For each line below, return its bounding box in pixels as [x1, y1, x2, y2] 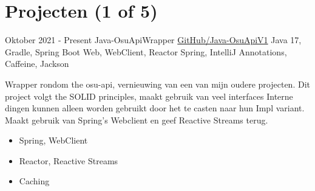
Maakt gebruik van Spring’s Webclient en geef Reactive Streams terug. [5, 113, 268, 126]
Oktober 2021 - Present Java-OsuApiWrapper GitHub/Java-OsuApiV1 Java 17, [5, 33, 302, 46]
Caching [19, 175, 50, 187]
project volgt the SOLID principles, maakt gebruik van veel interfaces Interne [5, 89, 293, 102]
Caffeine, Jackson [5, 57, 69, 70]
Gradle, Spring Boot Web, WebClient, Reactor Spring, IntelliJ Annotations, [5, 45, 287, 58]
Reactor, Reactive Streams [19, 154, 118, 167]
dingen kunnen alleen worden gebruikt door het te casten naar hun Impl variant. [5, 102, 305, 114]
